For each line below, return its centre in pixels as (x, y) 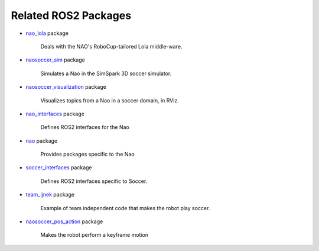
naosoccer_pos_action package (64, 221)
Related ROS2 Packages (71, 15)
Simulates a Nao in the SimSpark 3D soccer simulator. (106, 73)
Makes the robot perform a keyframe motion (95, 235)
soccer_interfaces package (59, 168)
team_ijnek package (50, 195)
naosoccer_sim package (55, 60)
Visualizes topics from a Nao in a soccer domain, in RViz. (110, 100)
